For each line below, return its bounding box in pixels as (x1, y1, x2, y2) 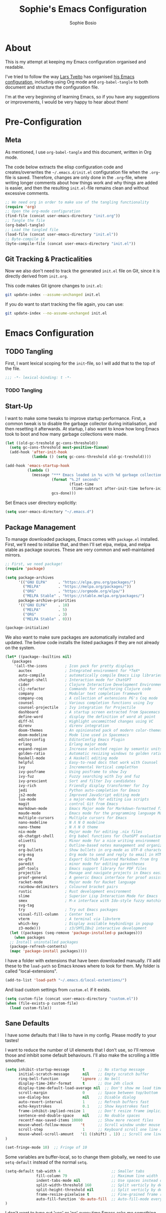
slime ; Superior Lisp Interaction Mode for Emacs (18, 893, 158, 898)
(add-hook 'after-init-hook (9, 450, 68, 455)
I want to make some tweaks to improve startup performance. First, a (5, 415, 146, 421)
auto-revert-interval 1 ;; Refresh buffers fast (18, 1099, 149, 1104)
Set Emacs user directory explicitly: (5, 500, 78, 506)
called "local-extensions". (5, 968, 58, 974)
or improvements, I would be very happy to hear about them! (5, 99, 128, 105)
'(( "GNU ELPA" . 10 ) (18, 603, 70, 607)
